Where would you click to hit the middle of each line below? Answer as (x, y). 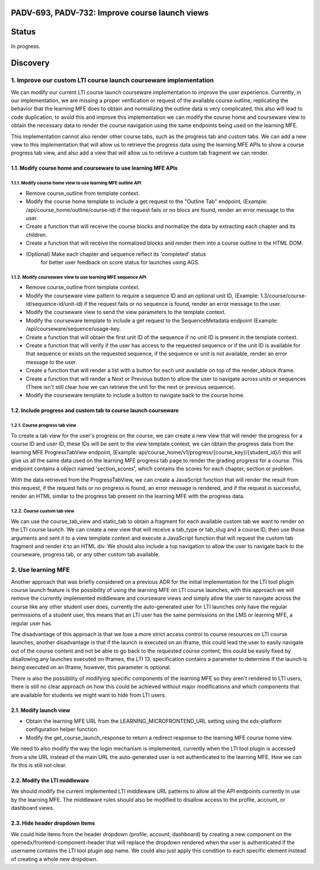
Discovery (30, 63)
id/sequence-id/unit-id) (54, 304)
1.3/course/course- (284, 295)
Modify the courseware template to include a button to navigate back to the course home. (135, 396)
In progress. (26, 46)
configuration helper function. (62, 729)
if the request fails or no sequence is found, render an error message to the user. (183, 304)
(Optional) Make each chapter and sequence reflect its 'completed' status (116, 254)
